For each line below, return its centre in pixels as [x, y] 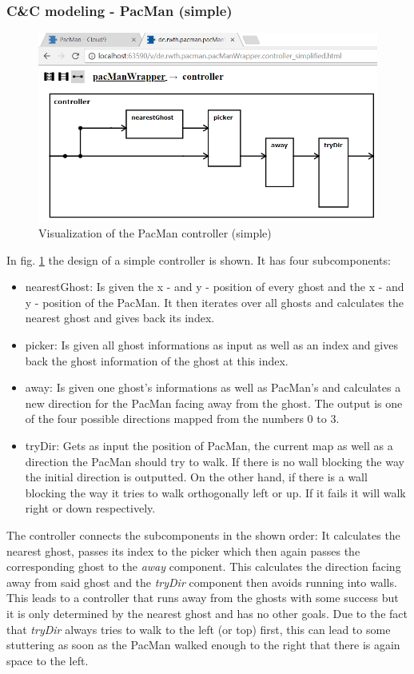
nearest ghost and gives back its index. [120, 318]
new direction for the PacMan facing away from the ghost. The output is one [214, 403]
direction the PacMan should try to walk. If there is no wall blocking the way [215, 461]
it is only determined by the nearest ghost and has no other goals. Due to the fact [207, 613]
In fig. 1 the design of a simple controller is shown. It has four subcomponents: [199, 259]
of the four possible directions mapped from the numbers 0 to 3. [182, 419]
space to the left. [48, 660]
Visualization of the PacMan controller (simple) [155, 233]
